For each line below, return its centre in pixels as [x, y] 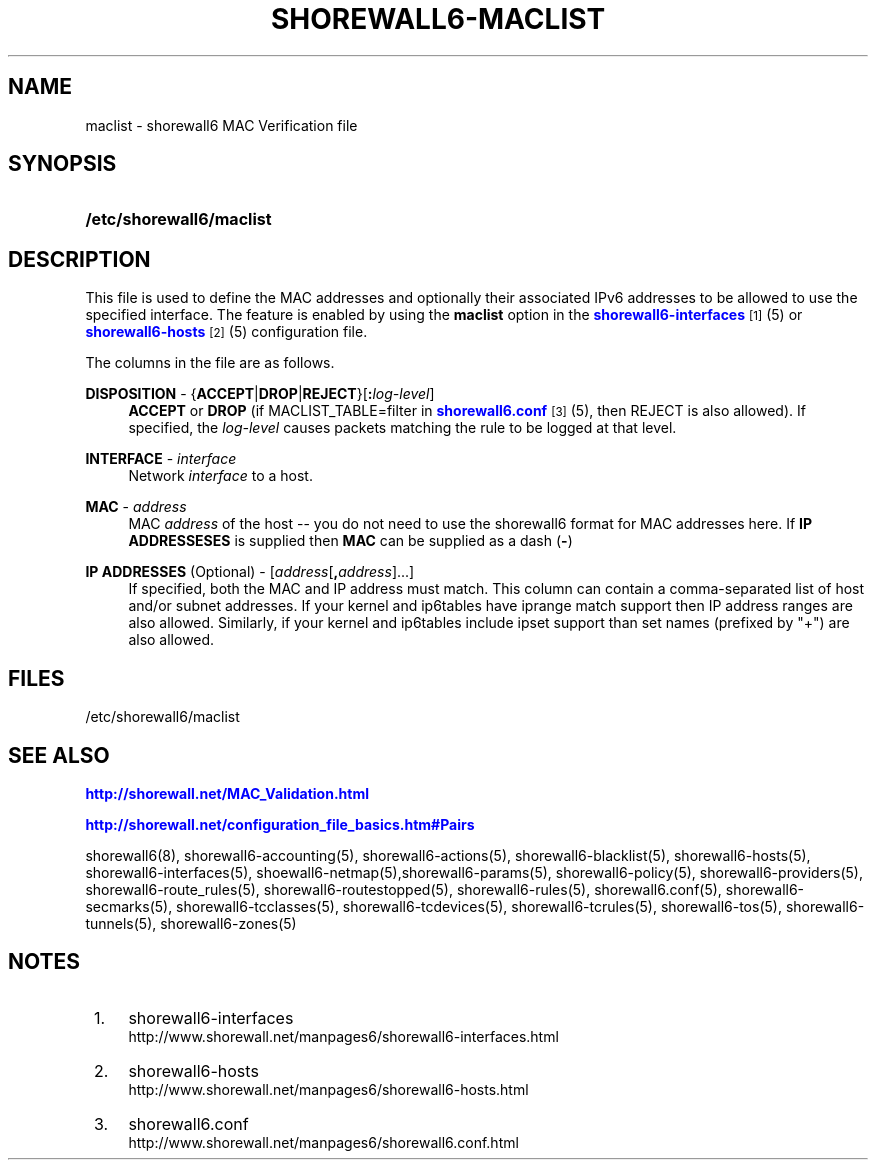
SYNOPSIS [62, 164]
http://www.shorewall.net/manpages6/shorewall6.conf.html [323, 1142]
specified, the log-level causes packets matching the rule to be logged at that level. [402, 428]
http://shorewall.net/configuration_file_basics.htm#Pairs [280, 824]
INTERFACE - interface [161, 459]
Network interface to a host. [220, 476]
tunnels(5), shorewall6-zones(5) [191, 923]
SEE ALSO [59, 755]
